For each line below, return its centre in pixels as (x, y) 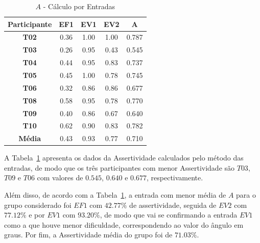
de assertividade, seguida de (173, 205)
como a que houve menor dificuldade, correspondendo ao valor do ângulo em (124, 224)
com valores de (60, 178)
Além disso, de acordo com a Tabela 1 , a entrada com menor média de (115, 195)
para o (246, 195)
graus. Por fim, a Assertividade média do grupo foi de (88, 235)
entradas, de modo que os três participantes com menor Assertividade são (120, 167)
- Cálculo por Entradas (79, 6)
